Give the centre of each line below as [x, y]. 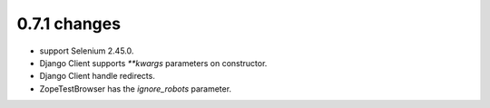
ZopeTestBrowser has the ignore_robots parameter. [135, 88]
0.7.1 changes [69, 24]
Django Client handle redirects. [98, 76]
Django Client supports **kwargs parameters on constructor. [153, 63]
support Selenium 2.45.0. [87, 51]
